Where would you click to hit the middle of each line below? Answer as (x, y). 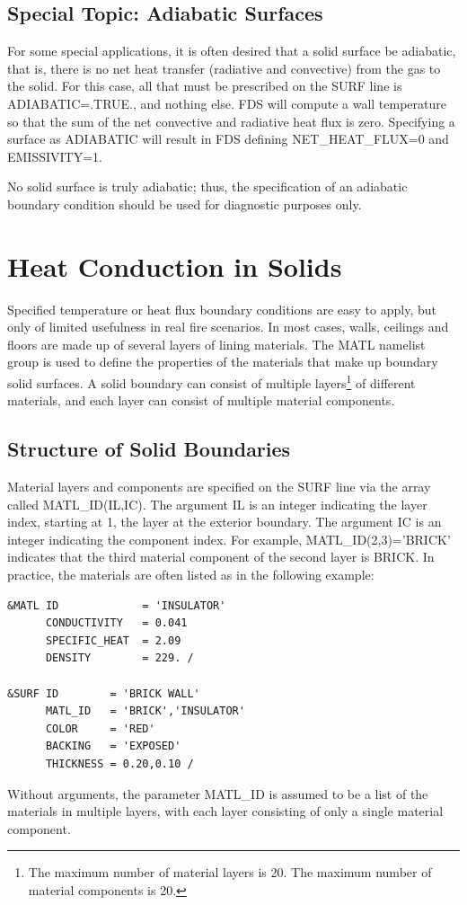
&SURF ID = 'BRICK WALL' (104, 693)
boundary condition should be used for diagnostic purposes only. (185, 204)
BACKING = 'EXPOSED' (113, 746)
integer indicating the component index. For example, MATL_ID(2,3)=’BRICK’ (229, 539)
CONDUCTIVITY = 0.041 (116, 623)
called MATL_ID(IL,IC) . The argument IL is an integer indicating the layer (217, 504)
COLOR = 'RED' (100, 728)
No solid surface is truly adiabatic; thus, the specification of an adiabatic (207, 186)
